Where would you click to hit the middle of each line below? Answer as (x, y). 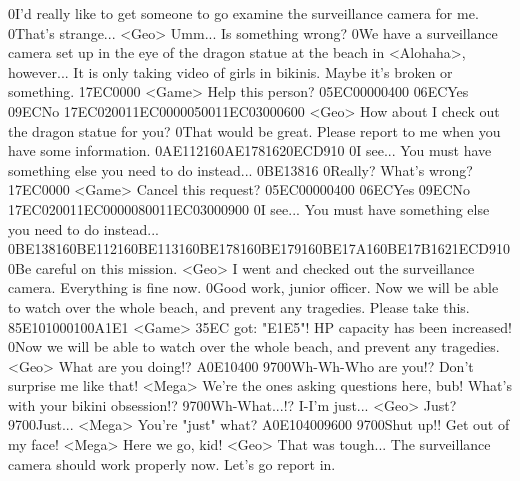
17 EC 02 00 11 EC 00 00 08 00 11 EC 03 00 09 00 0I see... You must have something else (249, 208)
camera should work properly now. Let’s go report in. (172, 463)
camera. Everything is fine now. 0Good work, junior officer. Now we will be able (253, 287)
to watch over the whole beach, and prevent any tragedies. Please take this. (239, 306)
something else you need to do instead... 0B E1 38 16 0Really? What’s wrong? (240, 169)
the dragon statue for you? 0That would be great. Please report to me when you (254, 130)
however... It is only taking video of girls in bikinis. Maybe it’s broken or (230, 71)
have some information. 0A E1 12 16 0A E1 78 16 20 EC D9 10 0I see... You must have (250, 150)
